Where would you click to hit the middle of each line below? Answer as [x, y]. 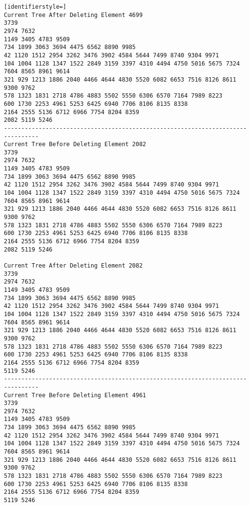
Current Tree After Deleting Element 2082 [73, 266]
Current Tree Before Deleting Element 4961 [75, 395]
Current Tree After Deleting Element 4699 [73, 15]
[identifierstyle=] [35, 7]
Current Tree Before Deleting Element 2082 [75, 144]
